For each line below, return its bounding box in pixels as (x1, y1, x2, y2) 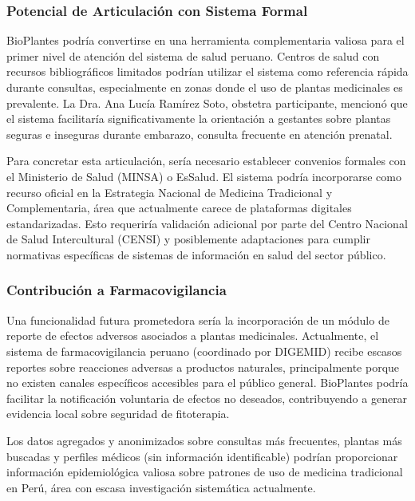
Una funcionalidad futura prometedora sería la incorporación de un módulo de (6, 311, 389, 328)
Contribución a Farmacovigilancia (6, 280, 227, 300)
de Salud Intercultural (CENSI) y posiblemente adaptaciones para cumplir (6, 231, 370, 247)
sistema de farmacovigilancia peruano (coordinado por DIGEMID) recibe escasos (6, 342, 402, 359)
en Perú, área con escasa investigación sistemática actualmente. (6, 479, 316, 495)
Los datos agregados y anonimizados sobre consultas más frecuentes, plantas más (6, 432, 402, 448)
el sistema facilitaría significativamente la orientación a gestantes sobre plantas (6, 110, 391, 127)
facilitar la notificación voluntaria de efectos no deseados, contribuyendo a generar (6, 389, 408, 406)
